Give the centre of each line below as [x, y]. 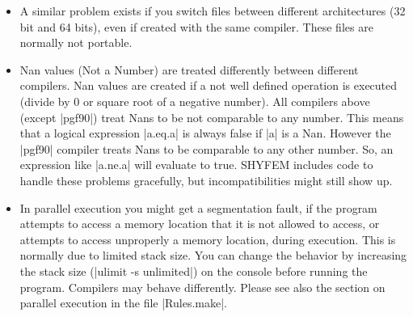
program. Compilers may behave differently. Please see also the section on [202, 287]
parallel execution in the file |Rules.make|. [123, 303]
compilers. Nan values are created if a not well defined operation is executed [209, 85]
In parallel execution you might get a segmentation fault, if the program [198, 207]
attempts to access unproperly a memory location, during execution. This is [208, 239]
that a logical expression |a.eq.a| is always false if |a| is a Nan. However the [205, 133]
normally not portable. [76, 42]
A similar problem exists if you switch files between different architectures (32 [213, 11]
